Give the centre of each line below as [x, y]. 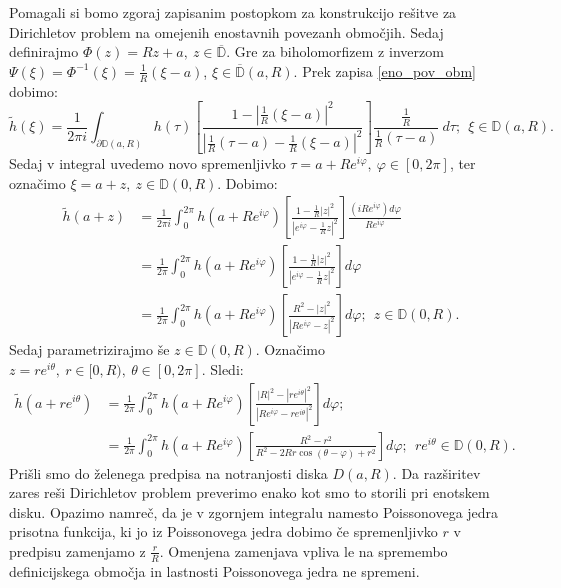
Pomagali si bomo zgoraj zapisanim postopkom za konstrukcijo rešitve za [233, 12]
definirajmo [44, 51]
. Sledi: [222, 368]
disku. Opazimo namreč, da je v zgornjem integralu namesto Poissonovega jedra [254, 511]
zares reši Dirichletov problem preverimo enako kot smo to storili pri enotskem [249, 492]
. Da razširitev [436, 472]
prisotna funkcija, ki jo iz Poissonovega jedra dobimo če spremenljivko [223, 531]
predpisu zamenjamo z [77, 550]
